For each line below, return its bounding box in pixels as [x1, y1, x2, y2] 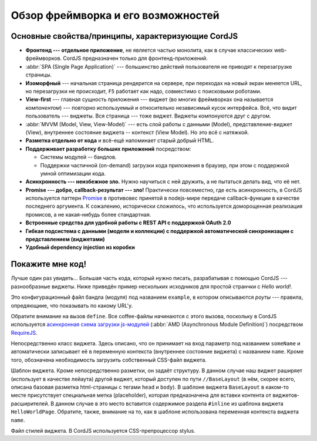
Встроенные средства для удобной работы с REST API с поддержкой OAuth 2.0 [25, 219, 231, 226]
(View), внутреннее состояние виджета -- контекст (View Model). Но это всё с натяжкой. [25, 129, 249, 136]
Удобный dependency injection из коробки [25, 244, 135, 251]
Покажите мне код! [11, 259, 87, 270]
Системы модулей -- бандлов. [40, 153, 117, 161]
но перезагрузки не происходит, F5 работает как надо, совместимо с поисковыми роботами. [25, 88, 262, 95]
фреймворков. [25, 55, 62, 62]
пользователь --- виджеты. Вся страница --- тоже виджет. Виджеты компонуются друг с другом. [25, 112, 271, 120]
